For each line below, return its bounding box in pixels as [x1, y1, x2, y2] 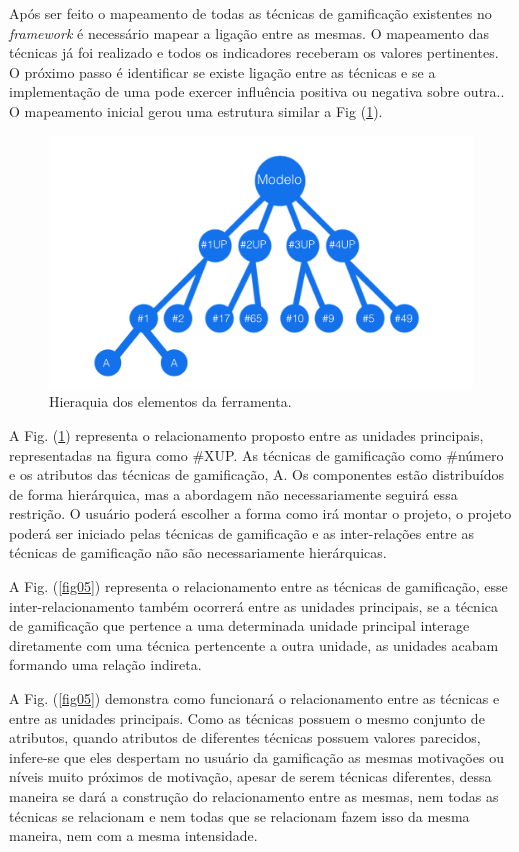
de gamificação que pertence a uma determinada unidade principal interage [9, 615, 470, 636]
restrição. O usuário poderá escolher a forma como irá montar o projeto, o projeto [9, 503, 512, 524]
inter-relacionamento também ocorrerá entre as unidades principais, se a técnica [9, 595, 498, 616]
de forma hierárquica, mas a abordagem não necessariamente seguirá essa [9, 483, 458, 504]
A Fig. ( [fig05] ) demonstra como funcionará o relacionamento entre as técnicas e [9, 688, 500, 709]
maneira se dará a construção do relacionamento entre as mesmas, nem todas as [9, 786, 499, 806]
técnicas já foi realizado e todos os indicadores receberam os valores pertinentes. [9, 42, 499, 63]
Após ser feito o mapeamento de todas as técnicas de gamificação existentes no [9, 3, 492, 23]
